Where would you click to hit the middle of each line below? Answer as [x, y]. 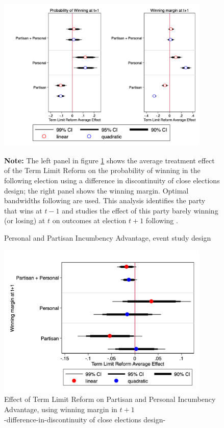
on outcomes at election [89, 220]
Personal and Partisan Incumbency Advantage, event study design [108, 238]
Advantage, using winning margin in [61, 409]
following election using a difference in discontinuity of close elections [112, 180]
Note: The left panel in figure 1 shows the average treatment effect [109, 160]
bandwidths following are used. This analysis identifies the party [105, 200]
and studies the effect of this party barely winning [140, 210]
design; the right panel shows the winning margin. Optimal [96, 190]
